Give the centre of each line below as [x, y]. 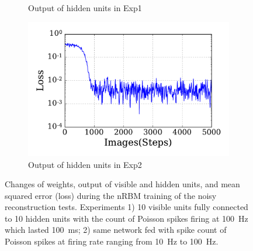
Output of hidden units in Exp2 [85, 164]
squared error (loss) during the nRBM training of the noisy [111, 195]
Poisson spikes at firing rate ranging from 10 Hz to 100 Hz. [112, 241]
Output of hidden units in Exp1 [85, 8]
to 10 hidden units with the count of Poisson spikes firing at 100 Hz [126, 218]
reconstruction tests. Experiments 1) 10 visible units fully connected [126, 207]
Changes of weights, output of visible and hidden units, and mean [122, 184]
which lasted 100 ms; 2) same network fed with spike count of [116, 230]
